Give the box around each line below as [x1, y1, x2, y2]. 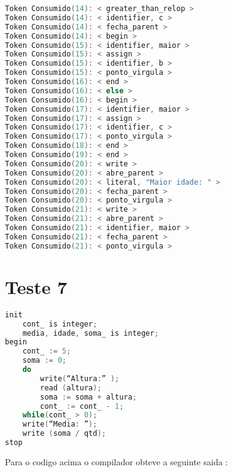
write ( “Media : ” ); [22, 420, 98, 429]
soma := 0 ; [22, 356, 67, 365]
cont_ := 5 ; [22, 347, 71, 356]
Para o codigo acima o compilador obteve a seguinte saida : [5, 455, 228, 468]
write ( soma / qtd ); [22, 429, 106, 438]
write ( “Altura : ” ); [40, 374, 120, 383]
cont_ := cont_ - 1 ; [40, 401, 124, 411]
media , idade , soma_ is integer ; [22, 328, 159, 338]
